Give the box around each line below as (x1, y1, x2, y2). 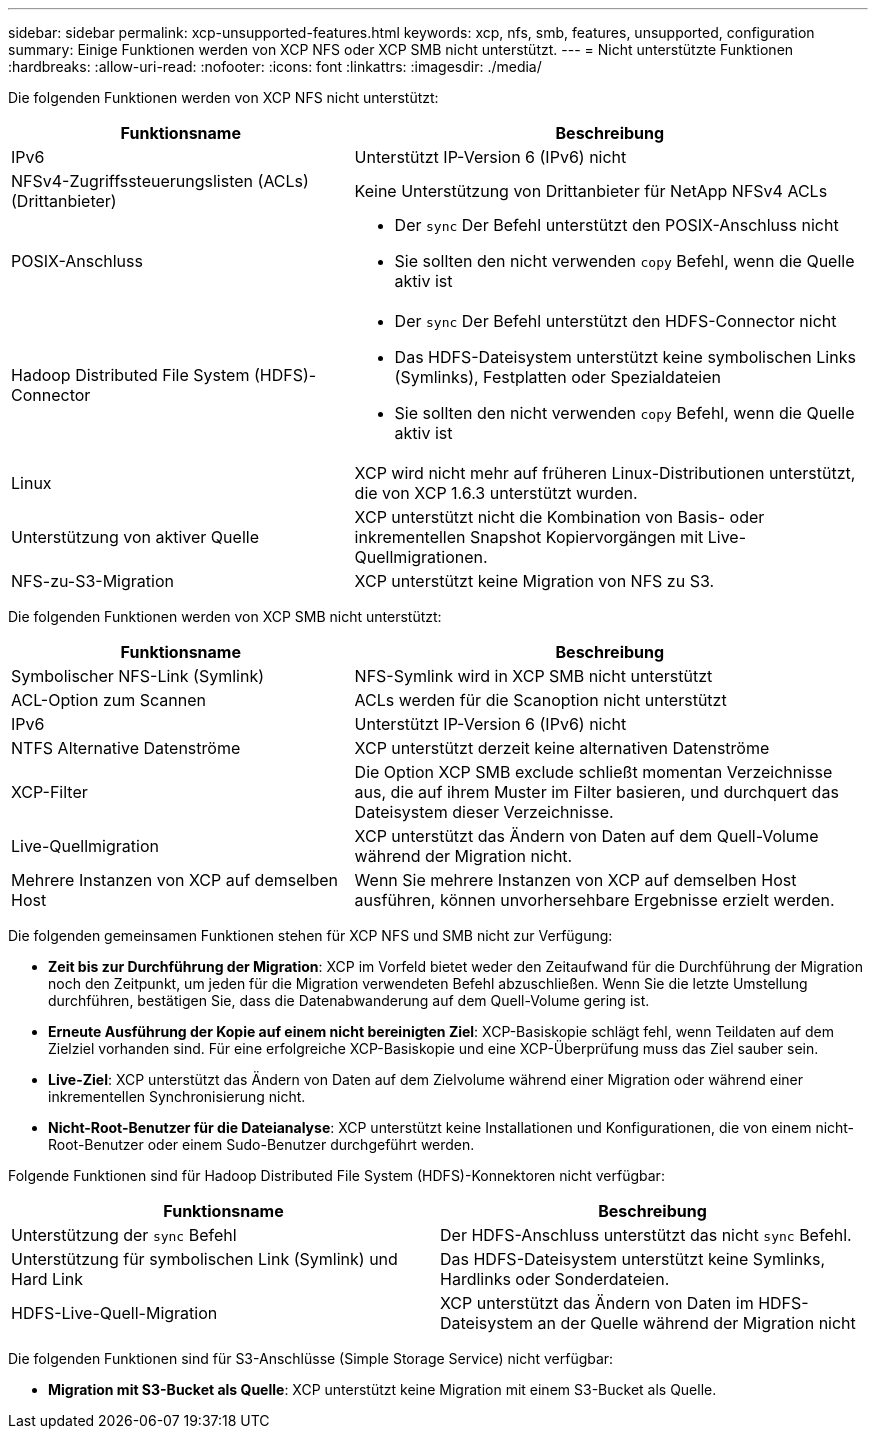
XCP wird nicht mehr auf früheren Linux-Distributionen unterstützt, (354, 463, 856, 483)
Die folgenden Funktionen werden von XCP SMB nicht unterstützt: (8, 608, 442, 625)
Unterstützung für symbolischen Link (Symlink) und (11, 1249, 398, 1269)
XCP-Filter (11, 782, 88, 802)
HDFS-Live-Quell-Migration (11, 1303, 218, 1323)
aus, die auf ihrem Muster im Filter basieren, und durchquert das (354, 782, 839, 802)
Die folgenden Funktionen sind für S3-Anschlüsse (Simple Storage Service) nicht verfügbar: (8, 1350, 614, 1367)
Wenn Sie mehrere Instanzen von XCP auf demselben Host (354, 870, 797, 890)
